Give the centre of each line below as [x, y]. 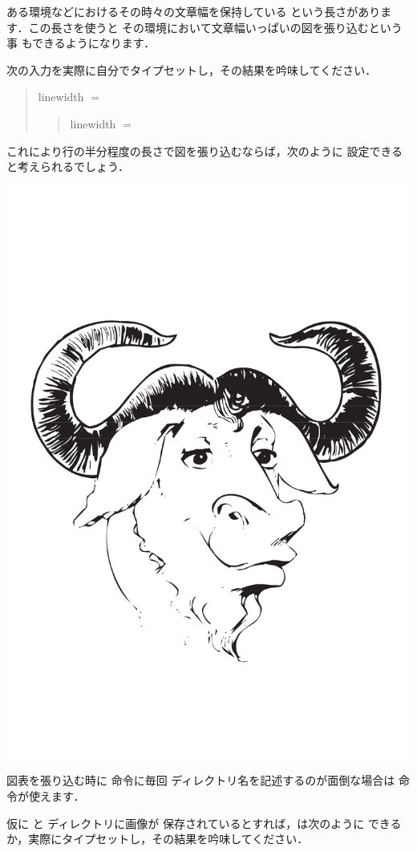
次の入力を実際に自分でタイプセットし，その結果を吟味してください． [192, 69]
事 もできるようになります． [81, 43]
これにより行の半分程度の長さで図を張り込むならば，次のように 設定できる [205, 150]
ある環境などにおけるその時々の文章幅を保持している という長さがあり [194, 11]
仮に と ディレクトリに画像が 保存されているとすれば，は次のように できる [204, 823]
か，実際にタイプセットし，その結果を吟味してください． [158, 839]
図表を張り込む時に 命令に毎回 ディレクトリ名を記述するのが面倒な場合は [201, 780]
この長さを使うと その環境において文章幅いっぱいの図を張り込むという [215, 27]
